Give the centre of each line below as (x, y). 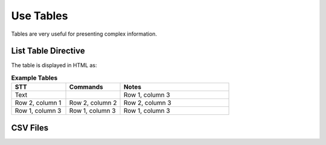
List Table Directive (48, 51)
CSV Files (30, 128)
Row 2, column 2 (93, 103)
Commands (86, 87)
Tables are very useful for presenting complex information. (84, 34)
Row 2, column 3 (147, 103)
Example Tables (34, 78)
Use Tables (40, 16)
